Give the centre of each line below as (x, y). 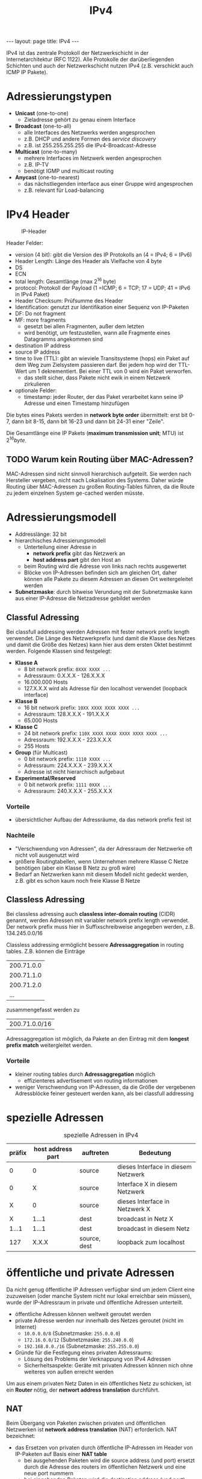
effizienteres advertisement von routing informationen (91, 1080)
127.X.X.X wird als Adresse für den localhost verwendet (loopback (106, 688)
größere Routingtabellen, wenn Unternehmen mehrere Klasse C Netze (102, 861)
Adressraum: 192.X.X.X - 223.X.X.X (68, 739)
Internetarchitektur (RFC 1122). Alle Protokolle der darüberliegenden (90, 59)
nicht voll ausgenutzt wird (47, 855)
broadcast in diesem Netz (153, 1229)
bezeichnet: (21, 1436)
